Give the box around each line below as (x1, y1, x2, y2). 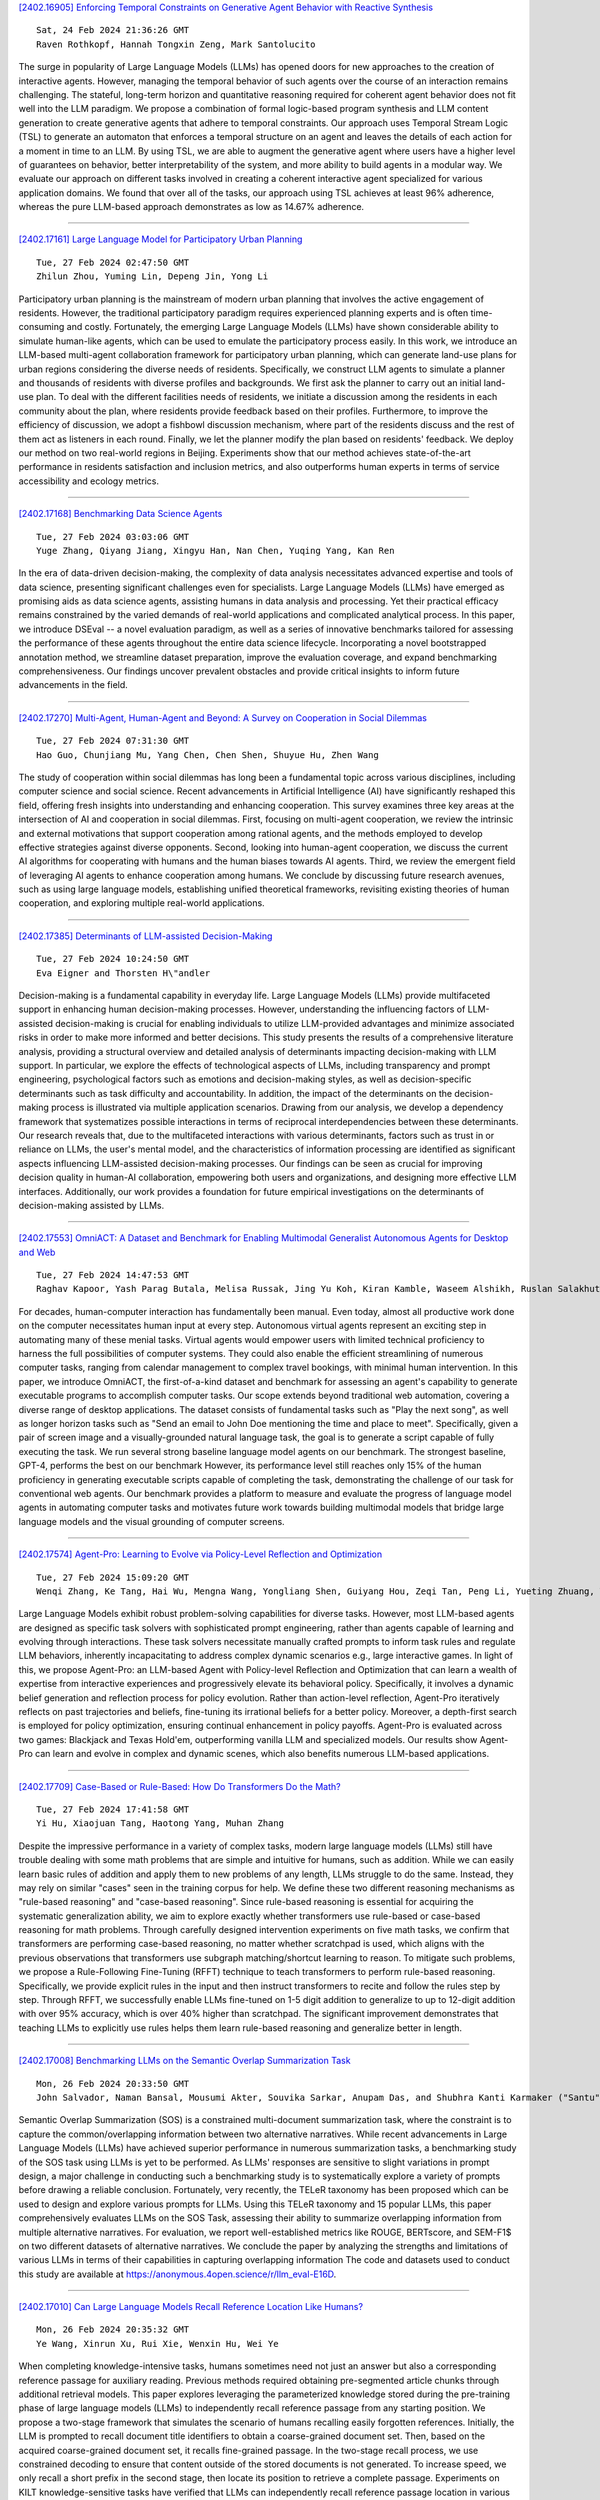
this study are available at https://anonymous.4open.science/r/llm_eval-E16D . (18, 2268, 337, 2280)
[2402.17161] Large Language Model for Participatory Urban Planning (18, 233, 303, 245)
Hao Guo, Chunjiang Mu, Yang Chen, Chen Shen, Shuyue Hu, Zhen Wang (36, 749, 379, 760)
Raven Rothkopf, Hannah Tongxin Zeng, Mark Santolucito (36, 38, 316, 50)
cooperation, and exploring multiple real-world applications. (18, 897, 265, 909)
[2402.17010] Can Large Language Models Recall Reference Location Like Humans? (18, 2301, 364, 2313)
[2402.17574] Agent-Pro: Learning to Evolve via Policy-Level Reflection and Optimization (18, 1548, 383, 1560)
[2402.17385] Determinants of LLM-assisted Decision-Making (18, 930, 273, 942)
